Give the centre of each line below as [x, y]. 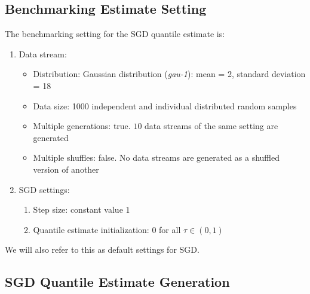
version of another [66, 169]
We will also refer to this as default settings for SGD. [102, 249]
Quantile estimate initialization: [91, 229]
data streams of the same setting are [211, 126]
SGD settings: [44, 189]
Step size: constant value [78, 209]
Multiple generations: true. [82, 126]
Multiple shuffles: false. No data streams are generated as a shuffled [156, 157]
